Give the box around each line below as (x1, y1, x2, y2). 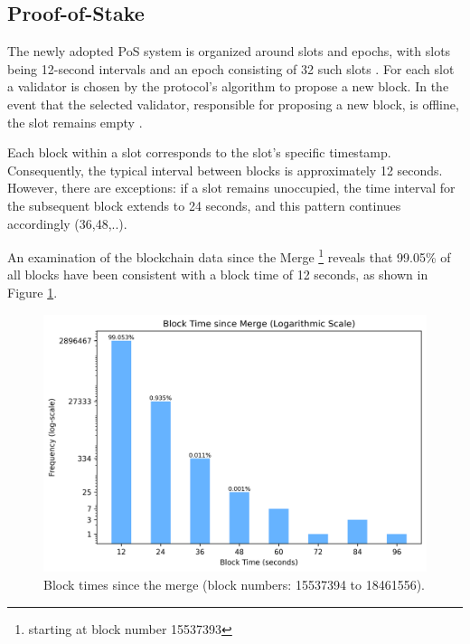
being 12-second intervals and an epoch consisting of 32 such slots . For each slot (7, 59, 455, 78)
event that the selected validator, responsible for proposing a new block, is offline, (7, 94, 459, 113)
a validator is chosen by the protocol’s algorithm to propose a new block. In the (7, 77, 449, 96)
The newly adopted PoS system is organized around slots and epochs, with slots (7, 42, 451, 61)
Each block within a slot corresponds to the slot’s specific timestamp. (7, 143, 391, 162)
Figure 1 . (7, 282, 58, 301)
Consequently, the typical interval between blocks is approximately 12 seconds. (7, 160, 443, 179)
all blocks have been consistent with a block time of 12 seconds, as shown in (7, 265, 428, 284)
